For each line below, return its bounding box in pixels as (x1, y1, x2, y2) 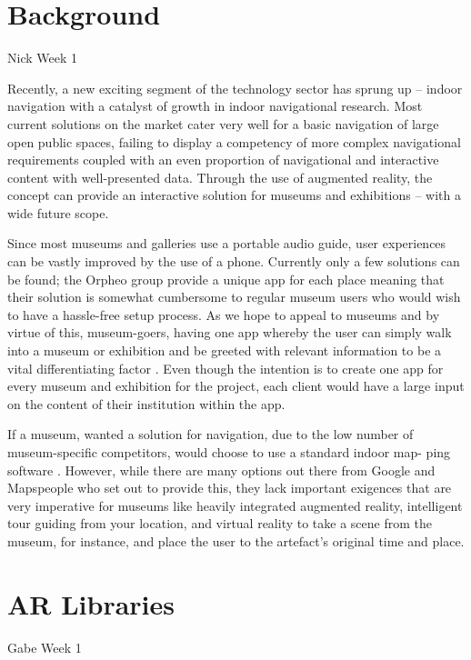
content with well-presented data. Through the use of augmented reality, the (7, 167, 433, 186)
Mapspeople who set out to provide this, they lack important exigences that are (7, 478, 452, 497)
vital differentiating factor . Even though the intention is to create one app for (7, 358, 444, 377)
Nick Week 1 (7, 48, 77, 67)
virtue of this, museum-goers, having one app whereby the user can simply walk (7, 323, 452, 342)
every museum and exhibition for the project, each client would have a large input (7, 376, 465, 395)
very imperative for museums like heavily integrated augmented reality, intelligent (7, 495, 463, 515)
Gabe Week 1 (7, 637, 82, 656)
